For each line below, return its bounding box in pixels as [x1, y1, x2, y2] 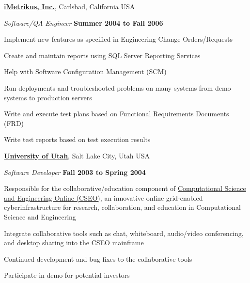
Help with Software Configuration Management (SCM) [4, 66, 167, 77]
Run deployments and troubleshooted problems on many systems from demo [4, 82, 231, 93]
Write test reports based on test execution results [4, 134, 151, 144]
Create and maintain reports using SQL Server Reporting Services [4, 50, 201, 60]
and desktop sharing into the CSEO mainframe [4, 237, 144, 248]
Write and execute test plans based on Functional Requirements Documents [4, 109, 229, 119]
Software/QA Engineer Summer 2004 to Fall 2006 [4, 17, 163, 28]
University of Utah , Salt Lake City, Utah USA [4, 150, 150, 160]
